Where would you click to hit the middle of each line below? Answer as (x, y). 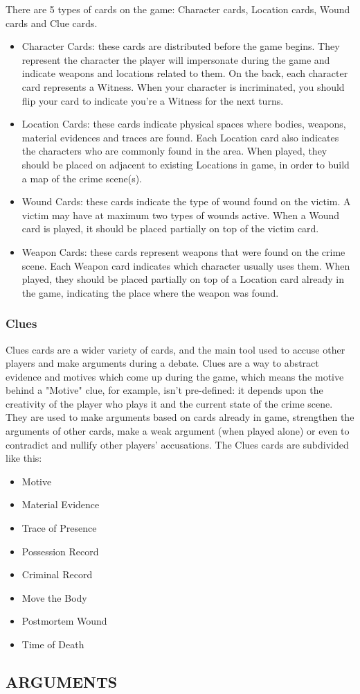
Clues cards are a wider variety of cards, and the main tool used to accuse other (175, 349)
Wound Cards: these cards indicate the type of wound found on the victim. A (186, 201)
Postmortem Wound (64, 621)
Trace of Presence (59, 528)
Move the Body (54, 597)
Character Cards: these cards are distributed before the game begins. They (181, 46)
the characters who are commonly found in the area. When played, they (174, 151)
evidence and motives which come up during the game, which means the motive (175, 376)
